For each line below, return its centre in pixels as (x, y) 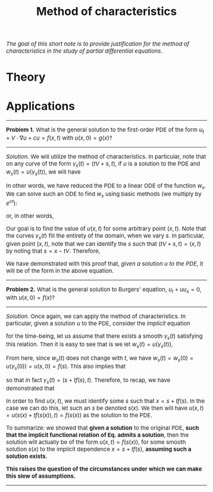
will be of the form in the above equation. (60, 271)
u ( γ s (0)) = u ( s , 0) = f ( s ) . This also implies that (66, 367)
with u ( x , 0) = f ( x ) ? (31, 298)
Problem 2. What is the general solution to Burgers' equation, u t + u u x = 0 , (104, 290)
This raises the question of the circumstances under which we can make (104, 469)
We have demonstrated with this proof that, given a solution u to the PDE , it (105, 264)
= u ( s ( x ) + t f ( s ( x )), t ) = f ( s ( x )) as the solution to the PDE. (79, 415)
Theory (26, 77)
